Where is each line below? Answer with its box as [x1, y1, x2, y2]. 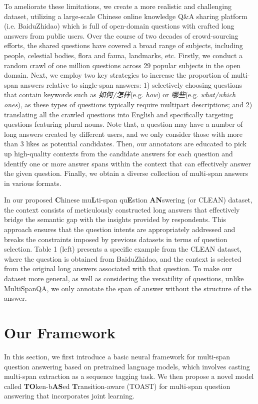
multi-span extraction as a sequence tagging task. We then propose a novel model [4, 371, 254, 381]
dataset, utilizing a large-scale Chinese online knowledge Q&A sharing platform [4, 11, 247, 21]
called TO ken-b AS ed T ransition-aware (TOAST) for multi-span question [4, 380, 230, 391]
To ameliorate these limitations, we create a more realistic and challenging [4, 1, 231, 11]
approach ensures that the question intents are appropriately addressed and [4, 224, 235, 235]
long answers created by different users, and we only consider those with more [4, 128, 243, 139]
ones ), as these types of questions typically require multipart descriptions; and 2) [4, 99, 252, 109]
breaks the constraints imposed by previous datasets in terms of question [4, 234, 227, 244]
